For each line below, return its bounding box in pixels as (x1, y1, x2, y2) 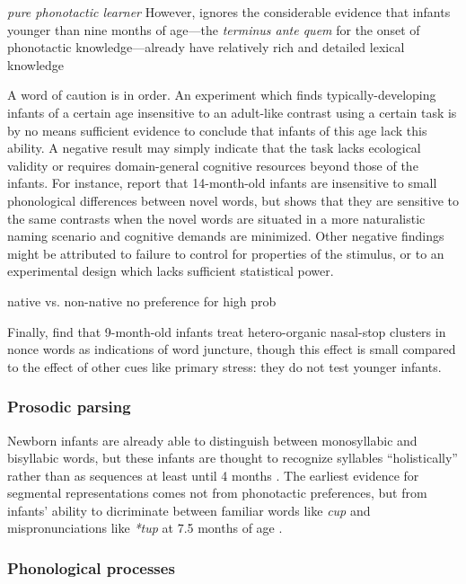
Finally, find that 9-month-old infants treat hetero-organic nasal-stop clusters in (7, 322, 446, 341)
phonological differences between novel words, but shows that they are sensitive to (7, 190, 459, 209)
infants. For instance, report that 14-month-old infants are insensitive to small (7, 173, 437, 192)
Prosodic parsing (7, 395, 131, 418)
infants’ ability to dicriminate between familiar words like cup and (7, 500, 371, 519)
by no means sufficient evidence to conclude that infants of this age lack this (7, 120, 427, 139)
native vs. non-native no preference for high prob (7, 291, 277, 310)
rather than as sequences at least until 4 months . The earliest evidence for (7, 465, 419, 484)
